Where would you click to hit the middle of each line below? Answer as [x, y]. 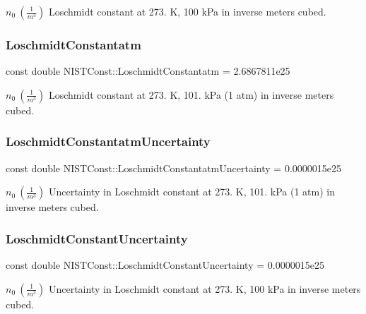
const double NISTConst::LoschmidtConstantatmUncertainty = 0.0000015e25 [173, 168]
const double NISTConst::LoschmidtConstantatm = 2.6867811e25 [148, 71]
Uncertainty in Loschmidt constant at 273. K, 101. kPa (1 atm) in [191, 192]
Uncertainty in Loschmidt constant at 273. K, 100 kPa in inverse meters [205, 288]
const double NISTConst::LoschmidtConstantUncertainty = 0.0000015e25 [165, 265]
